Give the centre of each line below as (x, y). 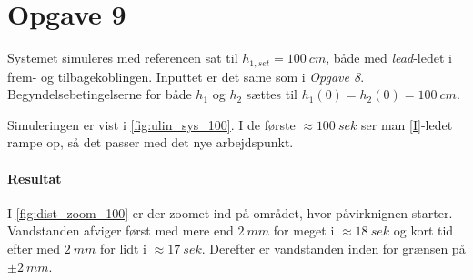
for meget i (304, 230)
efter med (34, 248)
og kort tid (423, 230)
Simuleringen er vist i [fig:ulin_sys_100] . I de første (151, 124)
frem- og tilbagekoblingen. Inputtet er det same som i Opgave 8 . (186, 76)
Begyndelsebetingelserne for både (100, 94)
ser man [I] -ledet (407, 124)
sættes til (272, 94)
